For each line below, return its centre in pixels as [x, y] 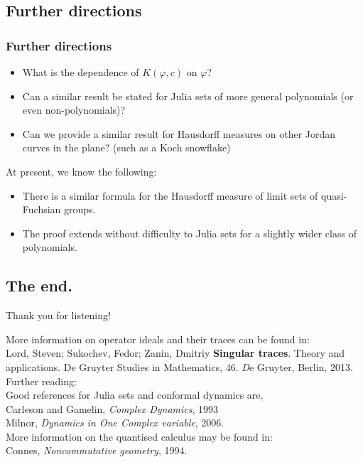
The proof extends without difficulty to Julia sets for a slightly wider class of [189, 233]
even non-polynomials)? [74, 110]
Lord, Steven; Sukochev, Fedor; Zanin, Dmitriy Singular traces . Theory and [175, 353]
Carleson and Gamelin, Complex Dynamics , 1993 [112, 408]
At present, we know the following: [81, 171]
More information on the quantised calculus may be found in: [139, 436]
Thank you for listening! [58, 315]
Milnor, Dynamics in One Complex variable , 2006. [115, 423]
